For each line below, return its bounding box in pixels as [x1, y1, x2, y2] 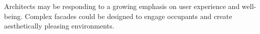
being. [4, 10, 23, 21]
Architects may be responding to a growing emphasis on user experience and [4, 1, 240, 11]
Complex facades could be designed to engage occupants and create [25, 10, 232, 21]
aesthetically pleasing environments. [4, 20, 114, 31]
